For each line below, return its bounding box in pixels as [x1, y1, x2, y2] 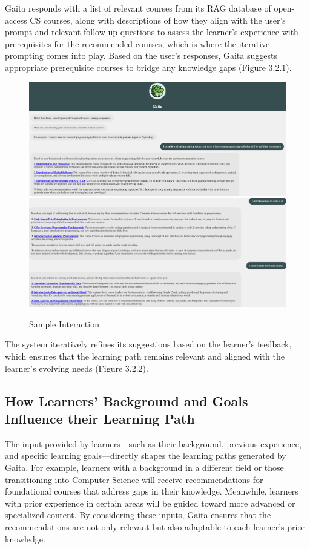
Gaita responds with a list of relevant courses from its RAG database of [5, 2, 271, 14]
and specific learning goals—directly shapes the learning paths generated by [5, 449, 286, 462]
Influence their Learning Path [5, 409, 195, 427]
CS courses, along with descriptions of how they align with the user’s [30, 13, 286, 26]
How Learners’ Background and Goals [5, 391, 248, 410]
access [5, 13, 27, 26]
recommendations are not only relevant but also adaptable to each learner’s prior [5, 520, 305, 533]
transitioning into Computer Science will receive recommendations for [5, 473, 263, 485]
